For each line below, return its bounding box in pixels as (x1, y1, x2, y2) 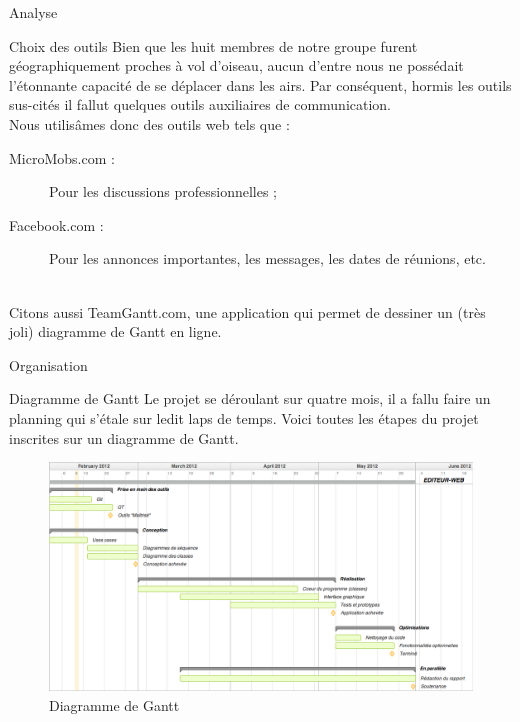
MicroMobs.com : (9, 147, 115, 168)
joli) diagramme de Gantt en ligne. (9, 321, 222, 342)
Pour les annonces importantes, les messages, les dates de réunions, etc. (49, 248, 486, 269)
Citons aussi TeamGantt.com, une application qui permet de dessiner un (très (9, 301, 486, 322)
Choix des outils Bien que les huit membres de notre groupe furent (9, 35, 418, 56)
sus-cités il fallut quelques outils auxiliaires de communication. (9, 94, 392, 115)
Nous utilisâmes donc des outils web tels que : (9, 113, 290, 134)
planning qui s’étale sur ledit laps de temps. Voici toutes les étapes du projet (9, 407, 479, 428)
